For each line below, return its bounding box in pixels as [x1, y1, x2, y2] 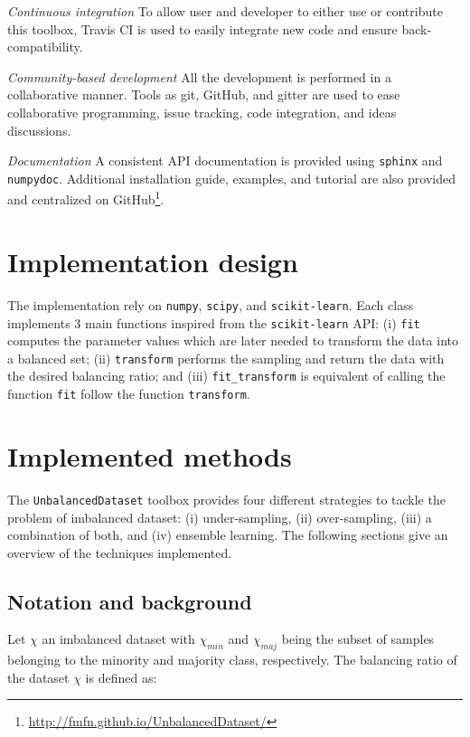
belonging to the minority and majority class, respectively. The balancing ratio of [7, 650, 457, 669]
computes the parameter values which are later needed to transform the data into [7, 331, 458, 350]
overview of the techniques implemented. [7, 543, 232, 562]
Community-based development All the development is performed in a [7, 67, 391, 86]
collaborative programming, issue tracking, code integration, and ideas [7, 102, 397, 121]
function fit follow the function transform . [7, 384, 250, 403]
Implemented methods [7, 437, 292, 474]
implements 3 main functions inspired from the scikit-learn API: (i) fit [7, 313, 420, 332]
